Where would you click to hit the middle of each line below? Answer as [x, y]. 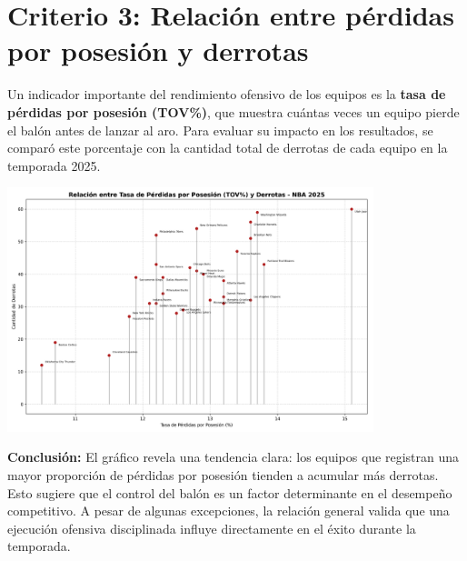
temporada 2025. [54, 165]
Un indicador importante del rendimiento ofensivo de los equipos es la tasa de [227, 94]
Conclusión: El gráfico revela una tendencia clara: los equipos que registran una [233, 457]
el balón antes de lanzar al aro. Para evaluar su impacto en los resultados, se [220, 130]
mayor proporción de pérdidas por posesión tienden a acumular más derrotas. [223, 474]
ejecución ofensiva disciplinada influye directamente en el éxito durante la [212, 528]
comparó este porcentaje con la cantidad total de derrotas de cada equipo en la [228, 148]
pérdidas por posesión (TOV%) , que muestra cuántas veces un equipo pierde [233, 111]
